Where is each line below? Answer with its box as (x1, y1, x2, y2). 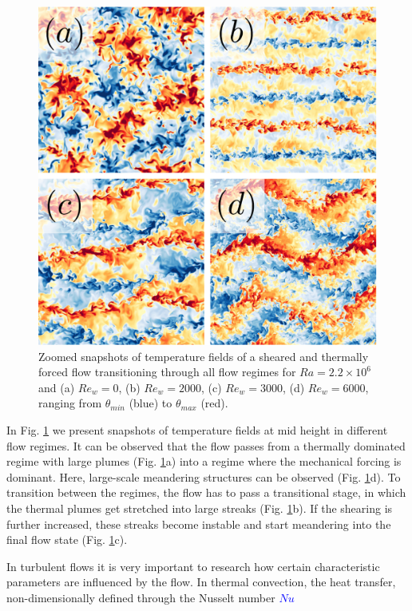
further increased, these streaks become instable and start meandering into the (6, 515, 391, 532)
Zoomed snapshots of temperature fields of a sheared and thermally (38, 347, 369, 364)
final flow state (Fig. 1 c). (6, 531, 128, 548)
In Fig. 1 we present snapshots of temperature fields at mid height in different (6, 421, 388, 438)
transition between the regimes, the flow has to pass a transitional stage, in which (6, 484, 406, 501)
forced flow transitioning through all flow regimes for (38, 363, 296, 380)
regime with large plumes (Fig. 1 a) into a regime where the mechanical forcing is (6, 453, 402, 470)
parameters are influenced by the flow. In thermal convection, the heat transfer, (6, 573, 396, 590)
